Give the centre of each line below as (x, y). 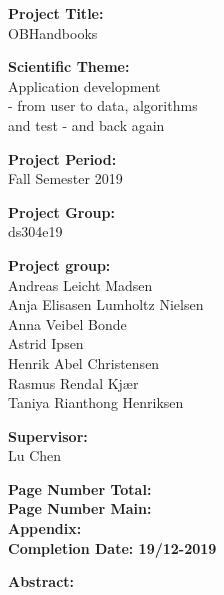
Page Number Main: (80, 508)
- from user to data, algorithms (103, 105)
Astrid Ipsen (46, 343)
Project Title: (56, 13)
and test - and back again (86, 124)
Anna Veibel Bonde (67, 323)
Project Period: (62, 158)
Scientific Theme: (69, 66)
